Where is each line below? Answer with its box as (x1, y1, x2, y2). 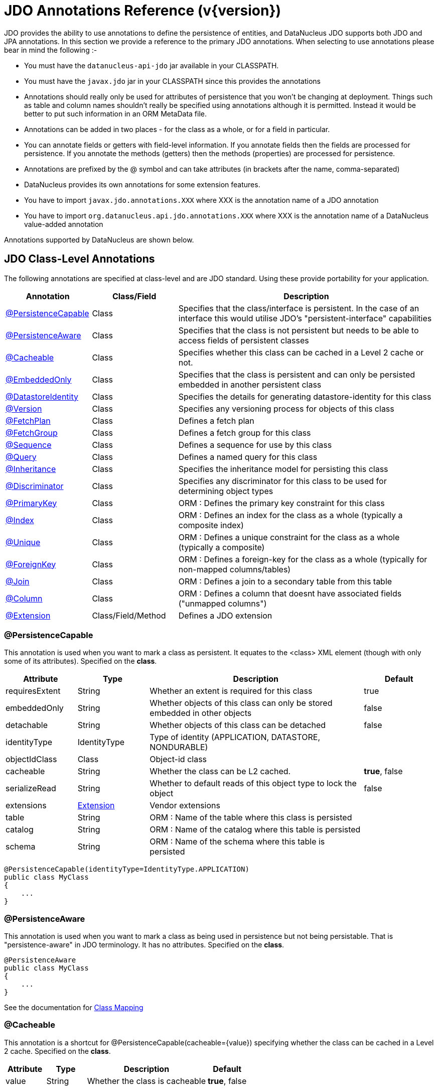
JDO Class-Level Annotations (4, 253, 155, 266)
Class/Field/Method (92, 610, 166, 621)
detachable (6, 720, 48, 731)
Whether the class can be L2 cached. (150, 766, 291, 777)
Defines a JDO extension (178, 610, 272, 621)
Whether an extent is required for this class (150, 686, 313, 696)
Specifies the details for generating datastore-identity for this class (178, 391, 431, 402)
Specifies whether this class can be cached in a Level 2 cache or (178, 347, 424, 357)
